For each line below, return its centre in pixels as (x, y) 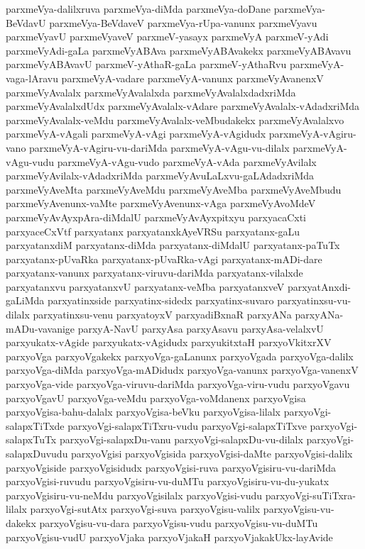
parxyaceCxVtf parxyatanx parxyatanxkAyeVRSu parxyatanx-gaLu (153, 231)
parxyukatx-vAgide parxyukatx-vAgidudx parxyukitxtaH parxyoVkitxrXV (169, 342)
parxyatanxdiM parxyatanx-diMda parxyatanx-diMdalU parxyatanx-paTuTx (173, 245)
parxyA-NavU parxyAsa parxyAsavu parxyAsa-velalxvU (201, 328)
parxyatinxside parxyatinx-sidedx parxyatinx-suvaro (160, 300)
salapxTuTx (31, 439)
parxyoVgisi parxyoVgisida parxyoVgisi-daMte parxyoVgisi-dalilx (212, 453)
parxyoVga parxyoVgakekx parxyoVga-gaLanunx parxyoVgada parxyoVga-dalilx (180, 356)
